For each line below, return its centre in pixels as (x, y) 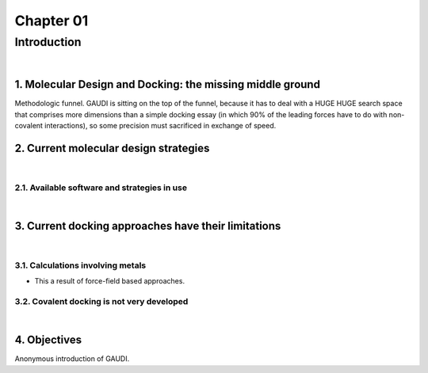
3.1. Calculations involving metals (80, 265)
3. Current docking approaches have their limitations (148, 226)
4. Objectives (48, 340)
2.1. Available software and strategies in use (101, 188)
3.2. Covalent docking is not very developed (101, 301)
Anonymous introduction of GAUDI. (72, 359)
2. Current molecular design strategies (112, 148)
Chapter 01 (52, 21)
